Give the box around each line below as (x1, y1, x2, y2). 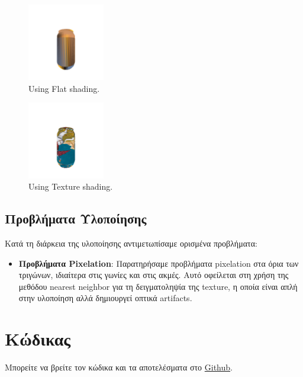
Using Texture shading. (28, 180, 113, 193)
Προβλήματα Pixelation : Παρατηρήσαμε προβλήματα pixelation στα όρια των (18, 257, 299, 269)
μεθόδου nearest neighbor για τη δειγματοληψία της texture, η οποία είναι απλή (18, 280, 298, 292)
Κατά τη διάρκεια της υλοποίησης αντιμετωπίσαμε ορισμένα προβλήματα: (5, 237, 257, 249)
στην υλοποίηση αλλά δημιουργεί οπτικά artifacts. (18, 292, 192, 304)
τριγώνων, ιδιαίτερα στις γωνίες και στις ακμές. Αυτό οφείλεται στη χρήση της (18, 269, 289, 281)
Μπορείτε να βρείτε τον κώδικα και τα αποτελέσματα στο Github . (5, 361, 233, 373)
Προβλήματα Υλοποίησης (5, 209, 147, 228)
